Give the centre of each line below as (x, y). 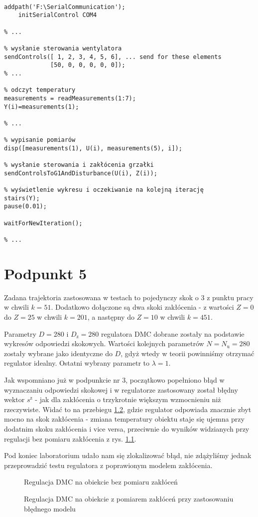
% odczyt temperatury (40, 90)
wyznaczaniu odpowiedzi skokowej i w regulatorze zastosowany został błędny (121, 389)
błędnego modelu (50, 508)
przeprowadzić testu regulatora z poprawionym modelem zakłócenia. (108, 465)
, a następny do (111, 317)
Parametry (20, 333)
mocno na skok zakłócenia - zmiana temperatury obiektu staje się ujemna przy (124, 419)
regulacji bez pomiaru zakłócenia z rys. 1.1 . (70, 438)
